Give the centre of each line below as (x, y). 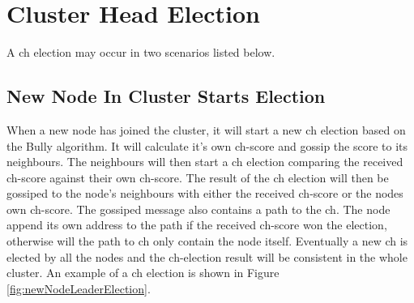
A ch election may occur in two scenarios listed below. (141, 52)
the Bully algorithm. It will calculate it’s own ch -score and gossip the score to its (207, 145)
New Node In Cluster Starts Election (166, 96)
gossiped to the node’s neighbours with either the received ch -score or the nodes (205, 193)
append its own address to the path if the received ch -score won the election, (197, 225)
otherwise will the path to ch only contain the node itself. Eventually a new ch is (207, 241)
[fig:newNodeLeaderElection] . (79, 288)
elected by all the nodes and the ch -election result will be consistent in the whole (207, 256)
